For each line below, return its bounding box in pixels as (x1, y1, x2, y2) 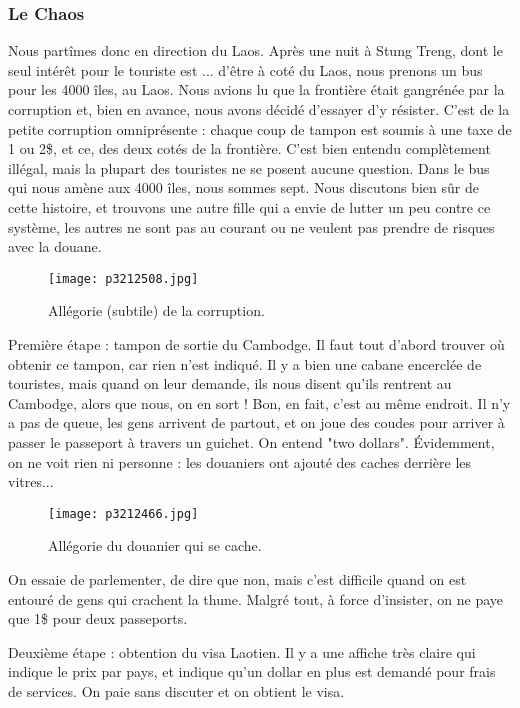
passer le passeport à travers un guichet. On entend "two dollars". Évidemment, (8, 431, 495, 452)
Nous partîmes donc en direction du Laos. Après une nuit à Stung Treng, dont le (8, 40, 503, 61)
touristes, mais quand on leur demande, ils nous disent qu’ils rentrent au (8, 373, 452, 394)
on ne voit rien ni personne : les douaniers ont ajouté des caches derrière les (8, 451, 472, 472)
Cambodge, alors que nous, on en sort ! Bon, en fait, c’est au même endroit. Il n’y (8, 392, 511, 413)
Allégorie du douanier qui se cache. (48, 535, 262, 556)
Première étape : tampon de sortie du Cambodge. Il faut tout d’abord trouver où (8, 334, 505, 354)
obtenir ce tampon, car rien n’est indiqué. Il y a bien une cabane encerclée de (8, 353, 482, 374)
